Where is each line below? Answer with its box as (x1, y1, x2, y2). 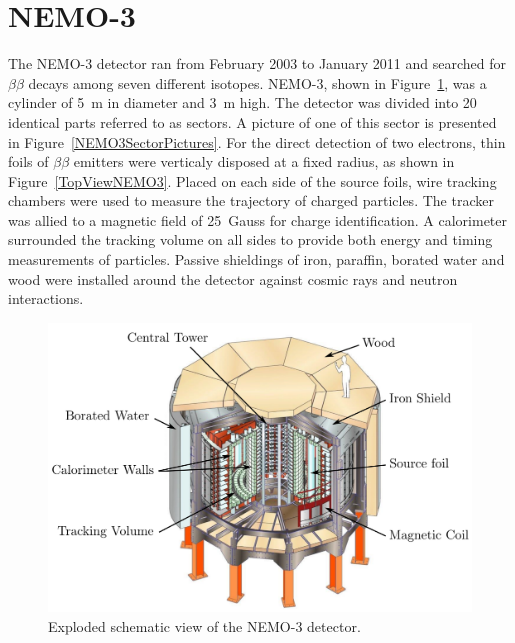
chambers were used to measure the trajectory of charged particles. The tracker (8, 190, 494, 211)
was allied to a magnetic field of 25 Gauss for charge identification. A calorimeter (8, 209, 508, 230)
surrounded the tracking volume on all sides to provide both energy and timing (8, 229, 493, 250)
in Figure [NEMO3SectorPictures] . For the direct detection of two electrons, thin (8, 131, 506, 152)
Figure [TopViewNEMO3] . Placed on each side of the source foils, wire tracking (8, 170, 497, 191)
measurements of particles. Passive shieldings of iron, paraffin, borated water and (8, 249, 505, 270)
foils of (8, 151, 49, 172)
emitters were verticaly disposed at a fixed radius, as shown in (73, 151, 455, 172)
